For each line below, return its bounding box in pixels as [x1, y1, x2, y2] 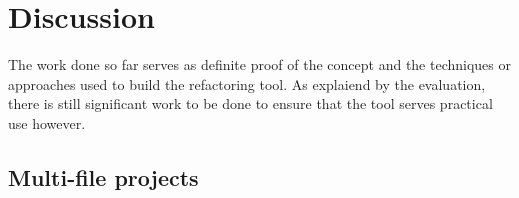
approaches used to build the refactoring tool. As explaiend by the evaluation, [8, 73, 486, 94]
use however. [8, 112, 86, 133]
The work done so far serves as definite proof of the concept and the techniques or [8, 54, 511, 75]
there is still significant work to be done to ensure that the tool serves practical [8, 93, 493, 114]
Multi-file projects [8, 161, 199, 192]
